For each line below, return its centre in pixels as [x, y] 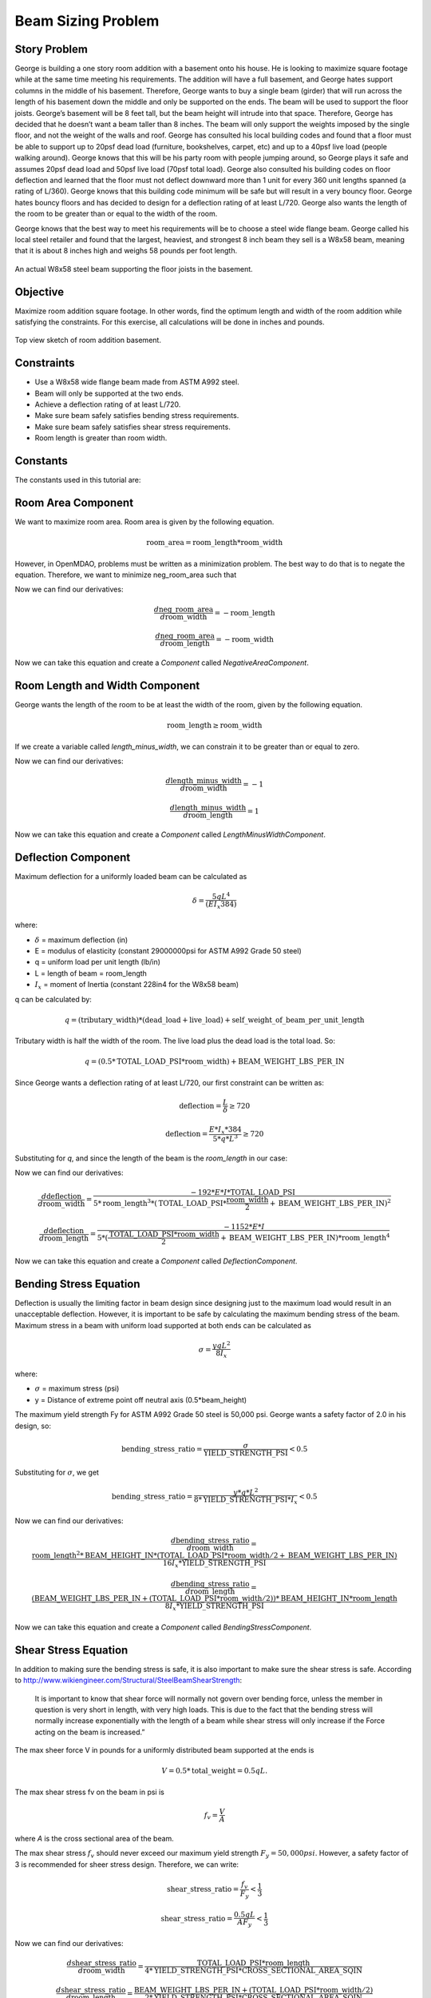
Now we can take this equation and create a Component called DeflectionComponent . [156, 1261]
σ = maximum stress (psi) [77, 1389]
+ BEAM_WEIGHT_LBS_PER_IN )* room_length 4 [305, 1237]
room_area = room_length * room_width [215, 543]
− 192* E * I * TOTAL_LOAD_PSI [243, 1192]
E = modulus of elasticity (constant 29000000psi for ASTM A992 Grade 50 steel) [168, 950]
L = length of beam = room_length [91, 973]
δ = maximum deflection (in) [81, 940]
